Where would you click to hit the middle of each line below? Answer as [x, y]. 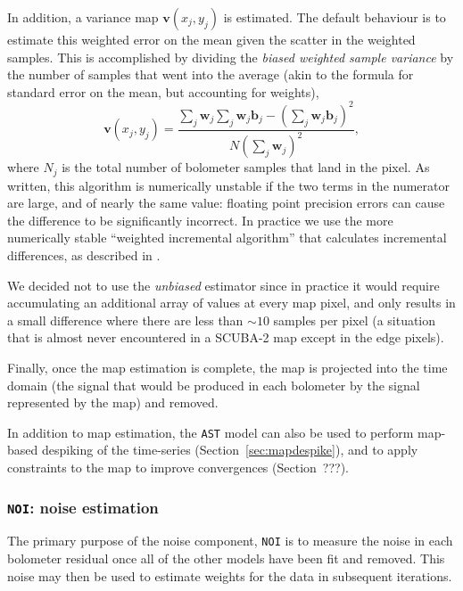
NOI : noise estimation [83, 507]
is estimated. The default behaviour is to [335, 17]
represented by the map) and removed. [113, 402]
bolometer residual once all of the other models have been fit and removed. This [226, 558]
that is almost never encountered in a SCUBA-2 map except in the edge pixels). [226, 337]
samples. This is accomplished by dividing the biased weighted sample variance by [231, 57]
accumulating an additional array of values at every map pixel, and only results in [231, 303]
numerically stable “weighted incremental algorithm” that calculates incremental [227, 238]
